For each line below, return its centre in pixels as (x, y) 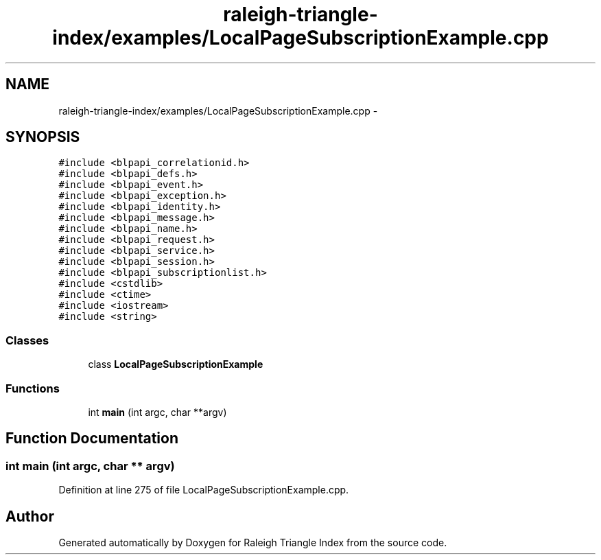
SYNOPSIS (43, 137)
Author (30, 516)
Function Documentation (92, 439)
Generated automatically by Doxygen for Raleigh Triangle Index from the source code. (253, 542)
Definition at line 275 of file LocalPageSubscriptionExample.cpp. (204, 490)
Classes (27, 340)
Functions (33, 388)
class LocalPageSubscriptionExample (176, 364)
